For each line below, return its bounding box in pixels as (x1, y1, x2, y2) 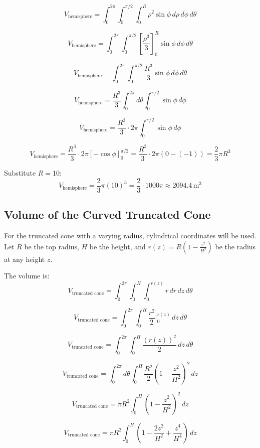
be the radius (215, 241, 256, 251)
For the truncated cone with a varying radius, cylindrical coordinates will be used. (4, 230, 256, 240)
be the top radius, (24, 241, 79, 251)
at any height (4, 253, 45, 264)
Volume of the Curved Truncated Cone (4, 207, 211, 222)
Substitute (4, 168, 36, 178)
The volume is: (4, 270, 50, 281)
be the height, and (89, 241, 146, 251)
